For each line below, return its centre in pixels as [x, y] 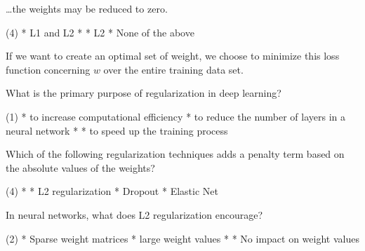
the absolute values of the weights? [80, 167]
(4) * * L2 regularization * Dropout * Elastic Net [112, 191]
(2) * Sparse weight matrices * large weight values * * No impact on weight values [182, 238]
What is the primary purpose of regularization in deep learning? [144, 93]
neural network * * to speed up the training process [117, 130]
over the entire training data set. [173, 69]
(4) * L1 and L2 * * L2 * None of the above [100, 32]
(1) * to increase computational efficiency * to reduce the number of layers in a [176, 116]
